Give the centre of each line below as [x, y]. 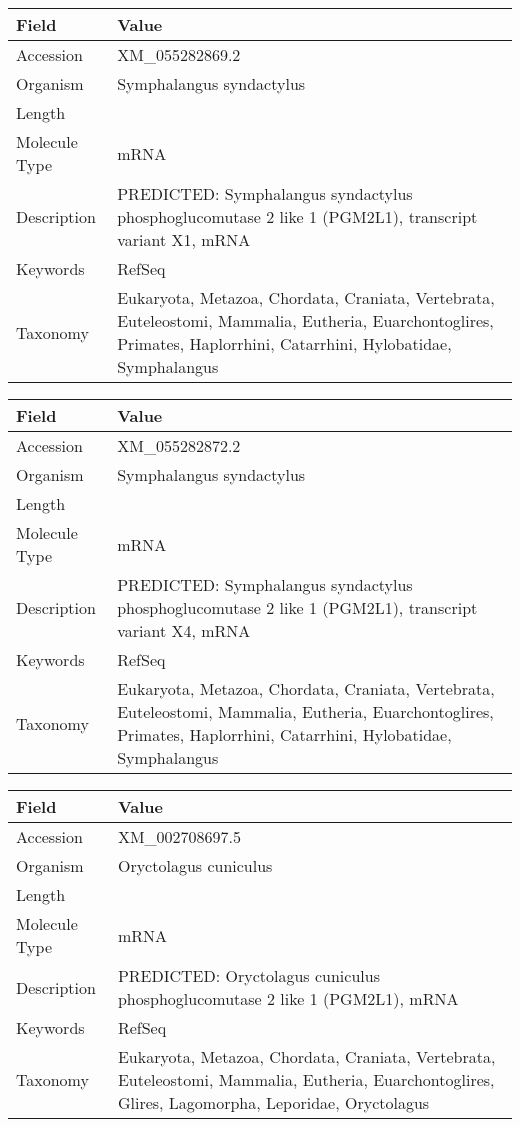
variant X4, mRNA [184, 630]
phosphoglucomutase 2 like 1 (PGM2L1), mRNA [288, 998]
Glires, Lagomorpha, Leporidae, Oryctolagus [273, 1102]
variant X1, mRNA [184, 239]
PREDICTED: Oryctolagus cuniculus [248, 975]
